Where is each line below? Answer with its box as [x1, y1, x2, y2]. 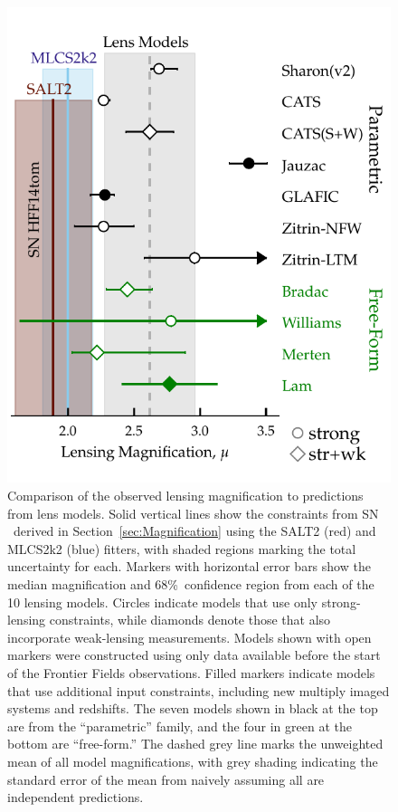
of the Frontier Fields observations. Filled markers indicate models [7, 663, 375, 682]
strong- [321, 592, 361, 611]
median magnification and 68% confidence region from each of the [7, 574, 374, 593]
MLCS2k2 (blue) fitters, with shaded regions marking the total [7, 539, 356, 558]
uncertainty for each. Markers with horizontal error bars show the [7, 557, 371, 576]
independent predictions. [7, 788, 144, 807]
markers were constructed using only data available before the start [7, 645, 381, 664]
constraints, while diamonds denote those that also [49, 610, 331, 629]
